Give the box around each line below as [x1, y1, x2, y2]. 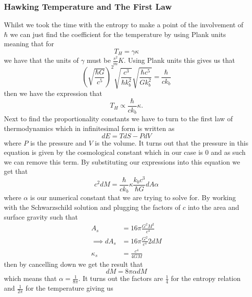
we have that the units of [4, 55, 79, 65]
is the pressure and [30, 137, 87, 148]
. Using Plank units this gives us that [124, 55, 235, 65]
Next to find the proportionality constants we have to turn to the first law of [4, 113, 233, 124]
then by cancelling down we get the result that [4, 259, 143, 269]
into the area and [188, 202, 239, 212]
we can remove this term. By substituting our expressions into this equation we [4, 156, 240, 167]
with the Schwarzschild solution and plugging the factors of [4, 202, 180, 212]
